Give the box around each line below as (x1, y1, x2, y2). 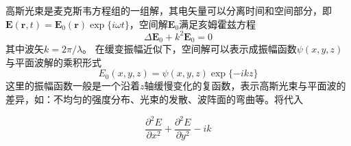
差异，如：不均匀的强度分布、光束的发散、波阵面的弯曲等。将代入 (5, 91, 303, 106)
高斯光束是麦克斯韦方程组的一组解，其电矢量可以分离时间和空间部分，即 (5, 3, 332, 17)
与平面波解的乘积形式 (5, 55, 101, 69)
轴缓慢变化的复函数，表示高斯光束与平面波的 (144, 78, 346, 93)
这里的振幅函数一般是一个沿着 (5, 78, 140, 93)
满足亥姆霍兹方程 (179, 16, 256, 31)
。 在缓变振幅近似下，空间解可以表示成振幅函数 (82, 42, 297, 56)
